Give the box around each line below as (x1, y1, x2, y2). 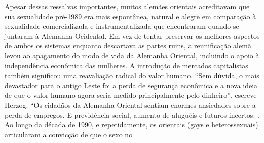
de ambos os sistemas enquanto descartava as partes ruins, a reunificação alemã (5, 40, 251, 51)
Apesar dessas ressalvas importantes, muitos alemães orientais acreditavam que (5, 1, 250, 11)
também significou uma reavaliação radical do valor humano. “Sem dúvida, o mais (5, 70, 259, 81)
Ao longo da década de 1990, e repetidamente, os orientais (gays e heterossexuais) (5, 119, 258, 130)
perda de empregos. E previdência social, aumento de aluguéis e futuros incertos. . (5, 109, 259, 120)
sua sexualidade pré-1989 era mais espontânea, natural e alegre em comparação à (5, 11, 256, 21)
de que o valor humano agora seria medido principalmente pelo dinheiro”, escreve (5, 90, 257, 100)
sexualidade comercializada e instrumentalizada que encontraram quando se (5, 21, 239, 31)
